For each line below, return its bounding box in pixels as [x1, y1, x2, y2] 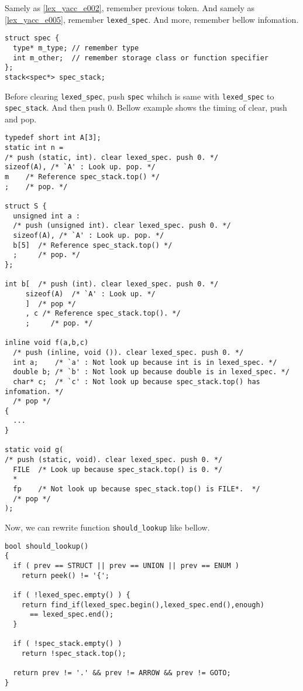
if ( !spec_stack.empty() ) [13, 639, 122, 648]
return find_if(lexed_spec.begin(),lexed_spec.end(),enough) [21, 600, 264, 609]
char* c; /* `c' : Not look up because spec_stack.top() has [13, 377, 260, 386]
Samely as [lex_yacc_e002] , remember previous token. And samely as [5, 2, 255, 13]
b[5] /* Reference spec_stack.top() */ [13, 241, 173, 249]
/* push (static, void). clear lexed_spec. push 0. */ [5, 456, 223, 464]
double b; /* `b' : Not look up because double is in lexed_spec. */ [13, 368, 290, 377]
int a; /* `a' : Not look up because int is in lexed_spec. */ [13, 358, 277, 367]
